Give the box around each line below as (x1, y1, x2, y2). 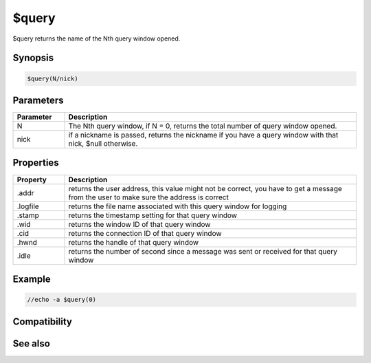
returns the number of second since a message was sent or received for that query (68, 246, 338, 256)
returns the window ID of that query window (68, 219, 211, 229)
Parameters (12, 94, 64, 106)
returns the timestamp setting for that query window (68, 210, 237, 220)
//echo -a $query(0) (27, 296, 96, 304)
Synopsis (12, 52, 54, 64)
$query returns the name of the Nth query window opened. (12, 34, 181, 43)
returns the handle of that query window (68, 237, 199, 247)
